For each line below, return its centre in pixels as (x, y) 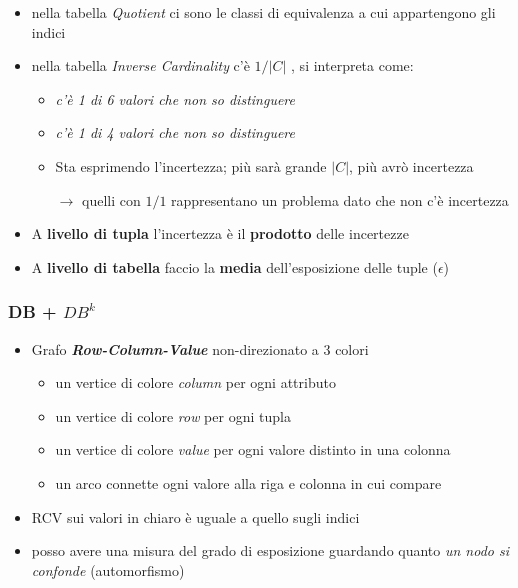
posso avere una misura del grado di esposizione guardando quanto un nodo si (270, 550)
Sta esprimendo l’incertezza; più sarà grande (191, 165)
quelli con (111, 199)
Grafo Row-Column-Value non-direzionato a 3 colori (200, 348)
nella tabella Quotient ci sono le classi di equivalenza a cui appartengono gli (263, 12)
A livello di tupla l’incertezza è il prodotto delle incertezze (220, 233)
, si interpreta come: (352, 65)
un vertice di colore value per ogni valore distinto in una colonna (253, 449)
